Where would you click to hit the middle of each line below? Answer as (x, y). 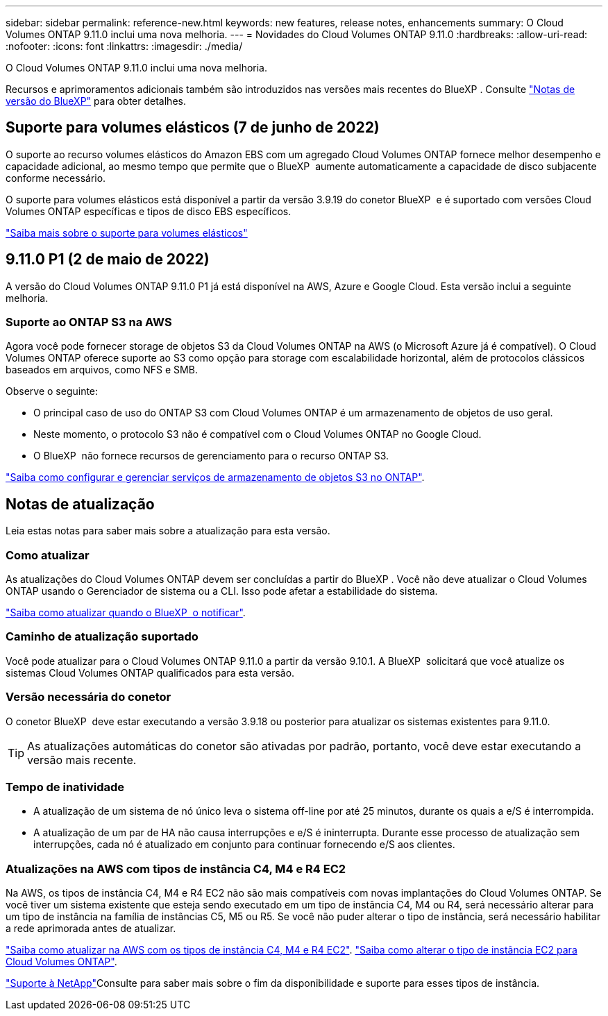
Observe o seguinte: (52, 391)
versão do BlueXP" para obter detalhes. (96, 101)
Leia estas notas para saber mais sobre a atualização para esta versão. (168, 531)
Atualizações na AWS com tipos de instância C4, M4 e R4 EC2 (176, 869)
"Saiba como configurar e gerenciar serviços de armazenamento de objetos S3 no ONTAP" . (215, 477)
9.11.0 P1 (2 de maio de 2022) (108, 260)
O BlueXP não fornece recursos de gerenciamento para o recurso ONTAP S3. (211, 456)
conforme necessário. (56, 178)
